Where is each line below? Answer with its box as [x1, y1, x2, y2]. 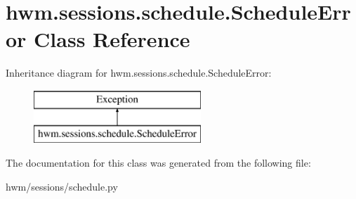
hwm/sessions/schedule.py [6, 179, 118, 193]
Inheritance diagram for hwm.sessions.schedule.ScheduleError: [6, 65, 272, 80]
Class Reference [34, 25, 190, 53]
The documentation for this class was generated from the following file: [6, 155, 311, 170]
